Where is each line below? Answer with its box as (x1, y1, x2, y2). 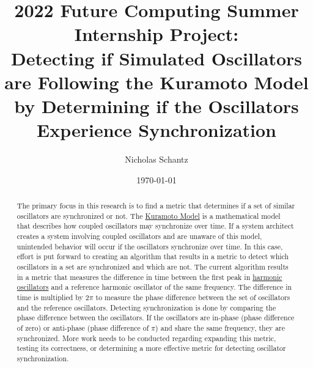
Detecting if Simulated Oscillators (10, 45, 303, 70)
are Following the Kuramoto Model (4, 69, 309, 94)
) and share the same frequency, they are (155, 322, 285, 333)
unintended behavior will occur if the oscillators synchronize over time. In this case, (17, 241, 283, 251)
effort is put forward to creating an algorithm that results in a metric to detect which (17, 251, 289, 262)
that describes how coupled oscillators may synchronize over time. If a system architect (17, 221, 294, 231)
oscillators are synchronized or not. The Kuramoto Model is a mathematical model (17, 210, 281, 221)
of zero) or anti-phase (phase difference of (17, 322, 149, 333)
